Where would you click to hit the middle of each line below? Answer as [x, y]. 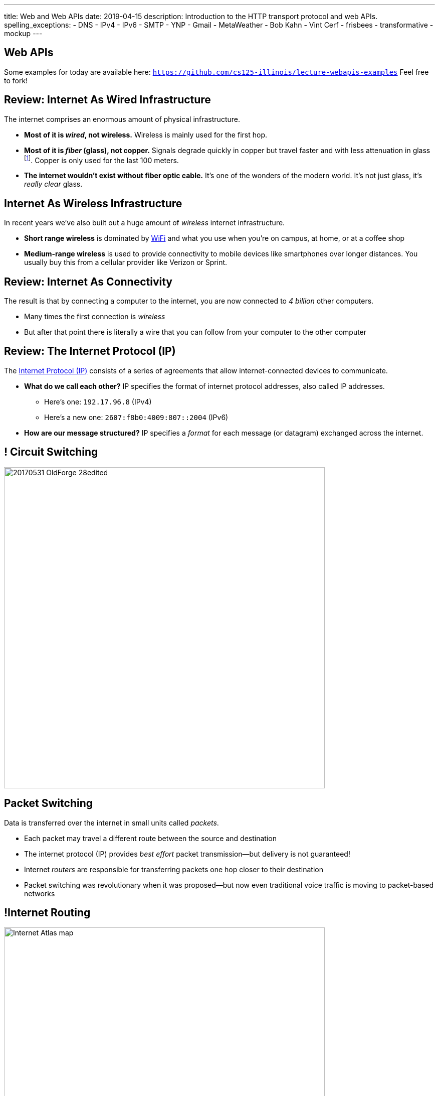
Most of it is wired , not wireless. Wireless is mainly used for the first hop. [146, 134]
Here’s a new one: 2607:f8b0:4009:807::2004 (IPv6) [136, 417]
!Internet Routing [47, 912]
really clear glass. [53, 184]
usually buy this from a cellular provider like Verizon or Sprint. [126, 262]
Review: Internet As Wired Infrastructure [107, 100]
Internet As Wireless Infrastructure [93, 203]
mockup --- [23, 33]
